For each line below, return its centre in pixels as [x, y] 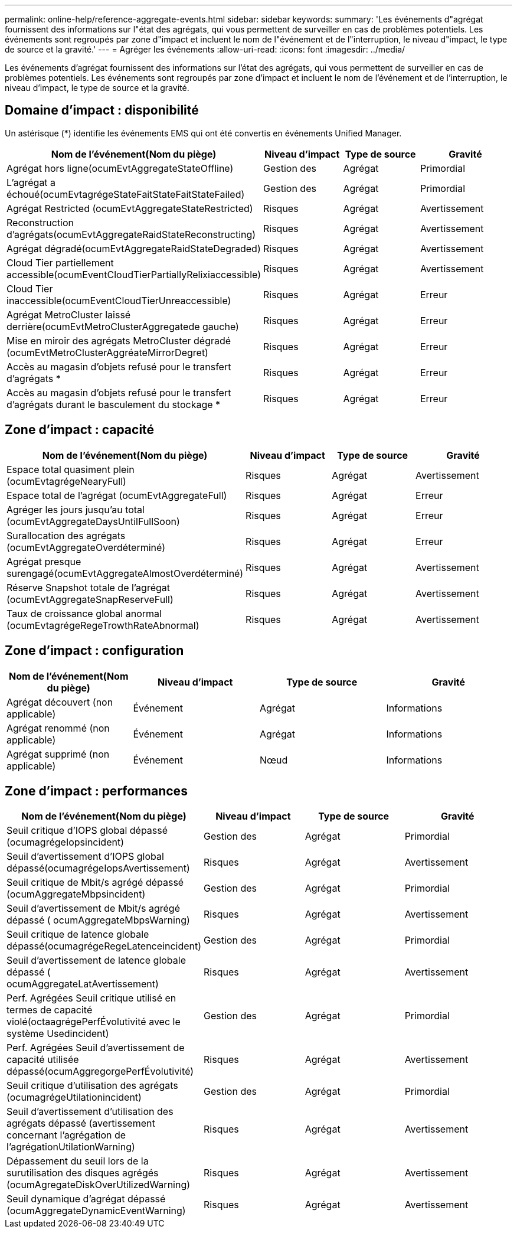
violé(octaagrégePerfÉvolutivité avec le [94, 1022]
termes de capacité [50, 1010]
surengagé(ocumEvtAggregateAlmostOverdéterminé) [125, 573]
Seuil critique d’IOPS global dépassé [87, 831]
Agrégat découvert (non [60, 702]
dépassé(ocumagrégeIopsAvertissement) [98, 868]
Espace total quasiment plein [71, 469]
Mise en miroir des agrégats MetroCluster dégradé [119, 340]
